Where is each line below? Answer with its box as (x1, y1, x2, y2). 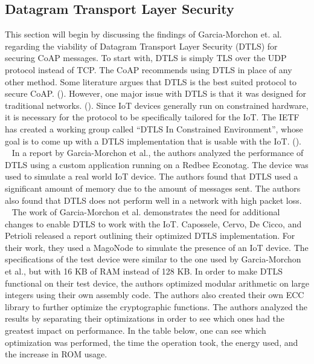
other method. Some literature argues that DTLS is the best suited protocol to (5, 75, 297, 88)
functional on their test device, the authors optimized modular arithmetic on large (5, 276, 309, 289)
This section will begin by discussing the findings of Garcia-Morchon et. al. (5, 28, 282, 41)
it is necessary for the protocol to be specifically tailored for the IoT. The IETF (5, 111, 300, 123)
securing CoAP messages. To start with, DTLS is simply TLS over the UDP (5, 51, 287, 64)
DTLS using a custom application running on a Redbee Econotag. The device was (5, 158, 309, 171)
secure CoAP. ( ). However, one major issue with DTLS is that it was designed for (5, 87, 306, 100)
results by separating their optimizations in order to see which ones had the (5, 312, 285, 325)
